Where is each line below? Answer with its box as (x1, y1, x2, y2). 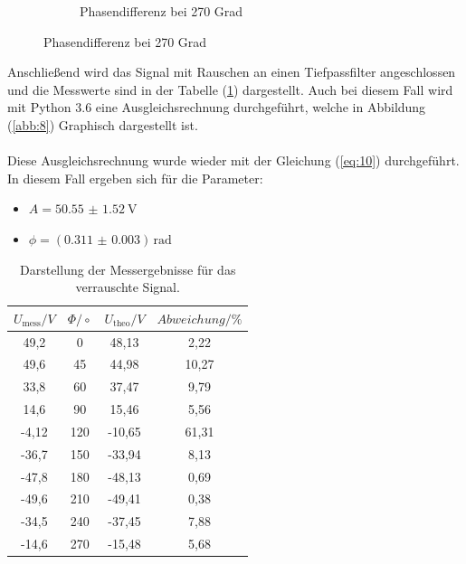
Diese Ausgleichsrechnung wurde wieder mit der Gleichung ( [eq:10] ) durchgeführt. (7, 151, 460, 170)
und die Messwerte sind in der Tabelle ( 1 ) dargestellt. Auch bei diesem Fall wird (7, 80, 453, 99)
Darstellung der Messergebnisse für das (19, 259, 236, 278)
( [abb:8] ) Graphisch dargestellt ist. (7, 115, 198, 134)
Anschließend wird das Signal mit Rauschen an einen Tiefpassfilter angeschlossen (7, 62, 456, 81)
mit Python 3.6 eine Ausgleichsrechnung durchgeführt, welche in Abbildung (7, 98, 426, 117)
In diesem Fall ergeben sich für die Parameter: (7, 168, 263, 187)
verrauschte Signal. (75, 277, 180, 296)
